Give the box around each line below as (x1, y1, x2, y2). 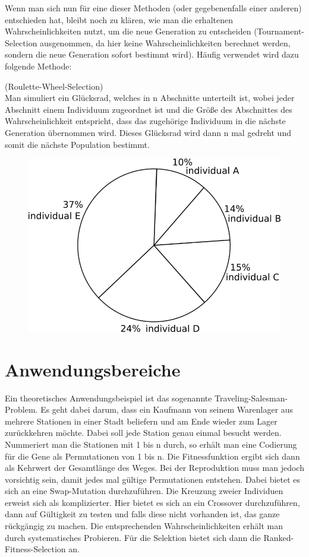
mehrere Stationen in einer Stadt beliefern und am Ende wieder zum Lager (5, 414, 278, 427)
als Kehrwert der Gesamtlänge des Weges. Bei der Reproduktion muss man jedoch (5, 461, 304, 474)
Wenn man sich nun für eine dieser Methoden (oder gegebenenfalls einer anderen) (5, 2, 302, 14)
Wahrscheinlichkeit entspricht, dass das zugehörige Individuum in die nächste (5, 115, 286, 127)
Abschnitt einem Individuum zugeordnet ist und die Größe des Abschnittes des (5, 103, 292, 115)
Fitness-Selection (5, 543, 66, 555)
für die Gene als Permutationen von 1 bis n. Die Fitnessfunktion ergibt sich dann (5, 450, 300, 462)
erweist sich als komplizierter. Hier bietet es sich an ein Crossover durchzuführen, (5, 496, 300, 508)
